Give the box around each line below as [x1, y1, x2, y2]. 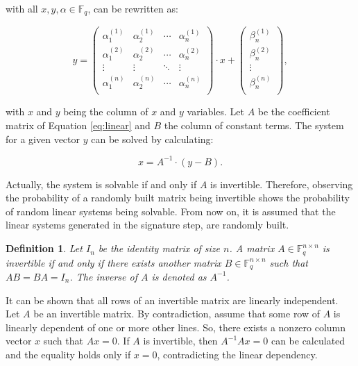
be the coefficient [257, 104, 330, 119]
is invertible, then [143, 333, 218, 348]
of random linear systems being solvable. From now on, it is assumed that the [6, 203, 336, 218]
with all [6, 1, 38, 15]
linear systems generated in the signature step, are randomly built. [6, 217, 289, 232]
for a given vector [6, 131, 80, 146]
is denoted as [151, 269, 207, 283]
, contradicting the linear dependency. [157, 347, 318, 361]
